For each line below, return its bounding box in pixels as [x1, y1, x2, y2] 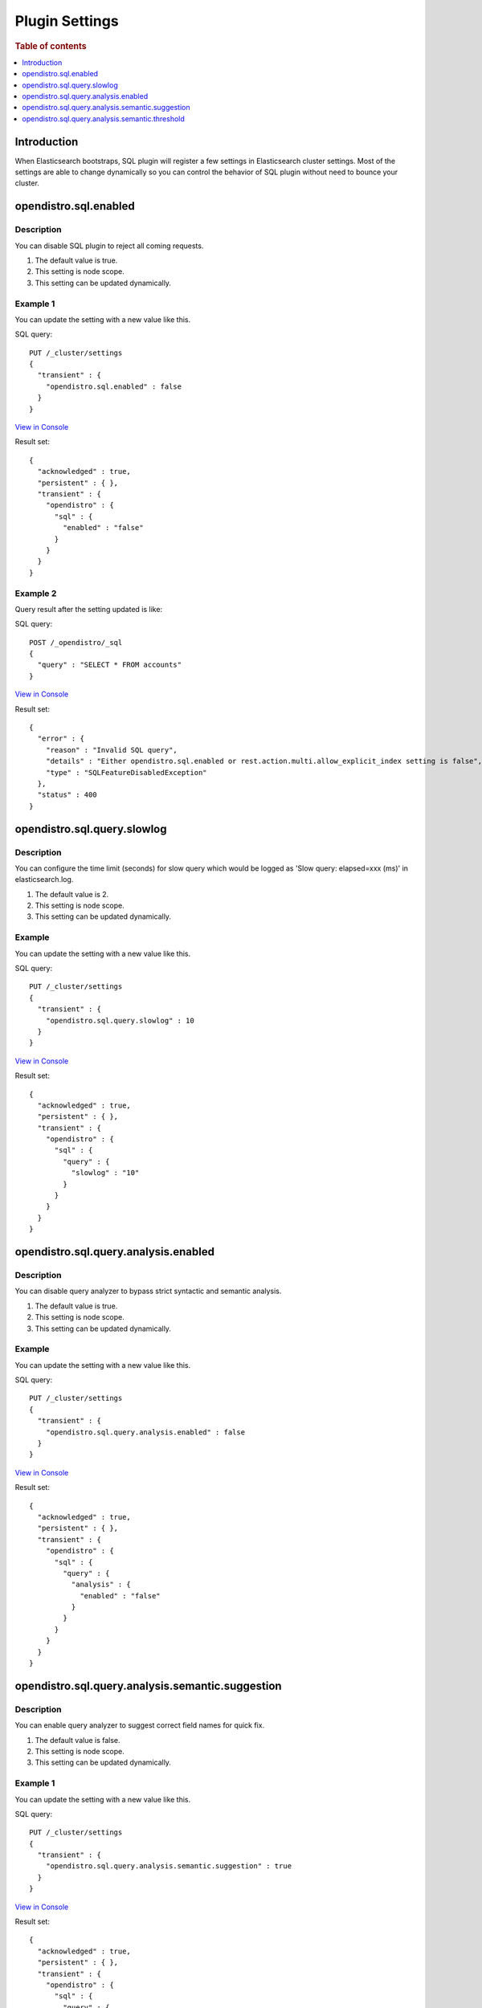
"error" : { [37, 734, 84, 743]
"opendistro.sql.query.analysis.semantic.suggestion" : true [45, 1862, 292, 1871]
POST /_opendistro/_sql [29, 638, 123, 647]
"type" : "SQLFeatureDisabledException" [45, 768, 208, 777]
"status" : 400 [37, 790, 97, 799]
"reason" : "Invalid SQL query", [45, 745, 178, 754]
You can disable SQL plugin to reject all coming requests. [14, 241, 204, 251]
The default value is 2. [35, 889, 109, 899]
